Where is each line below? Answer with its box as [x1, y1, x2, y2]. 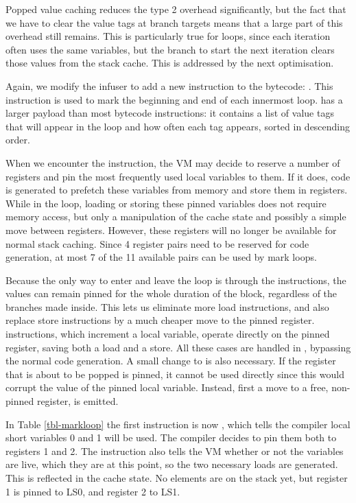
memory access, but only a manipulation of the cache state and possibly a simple [5, 209, 346, 224]
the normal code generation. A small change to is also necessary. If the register [5, 353, 336, 368]
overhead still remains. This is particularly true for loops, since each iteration [5, 29, 331, 43]
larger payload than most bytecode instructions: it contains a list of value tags [5, 106, 334, 120]
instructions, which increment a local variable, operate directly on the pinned [5, 327, 330, 341]
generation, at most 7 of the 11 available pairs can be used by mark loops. [5, 250, 317, 264]
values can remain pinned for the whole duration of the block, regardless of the [5, 286, 337, 301]
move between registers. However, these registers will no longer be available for [5, 222, 337, 237]
